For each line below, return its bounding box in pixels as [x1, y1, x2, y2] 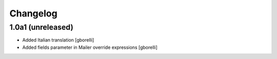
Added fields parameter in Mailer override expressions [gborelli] [22, 44, 157, 50]
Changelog [9, 8, 57, 19]
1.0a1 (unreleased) [9, 23, 74, 32]
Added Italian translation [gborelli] [22, 37, 94, 43]
